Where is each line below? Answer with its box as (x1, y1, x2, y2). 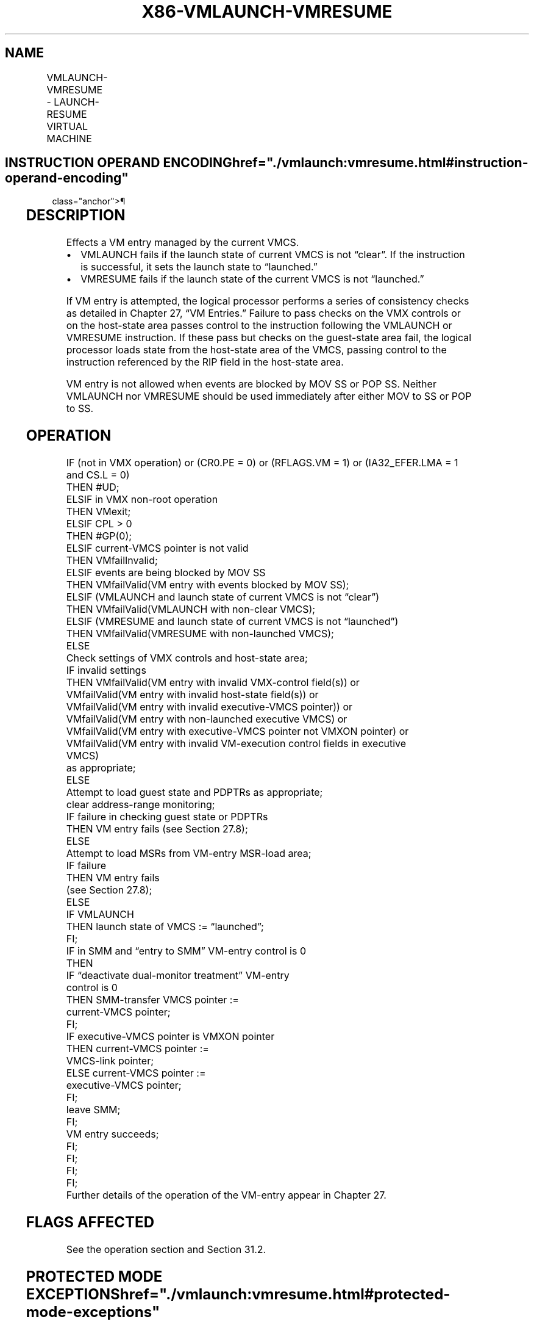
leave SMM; (66, 1103, 121, 1116)
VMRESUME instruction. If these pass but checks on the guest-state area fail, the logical (66, 331, 472, 344)
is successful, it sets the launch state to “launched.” (80, 261, 318, 273)
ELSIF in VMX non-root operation (66, 493, 218, 506)
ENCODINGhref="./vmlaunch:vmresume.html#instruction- (163, 155, 529, 171)
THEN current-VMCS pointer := (66, 1042, 209, 1055)
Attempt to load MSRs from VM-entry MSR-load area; (66, 847, 311, 860)
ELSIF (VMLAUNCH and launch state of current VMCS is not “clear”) (66, 591, 380, 604)
